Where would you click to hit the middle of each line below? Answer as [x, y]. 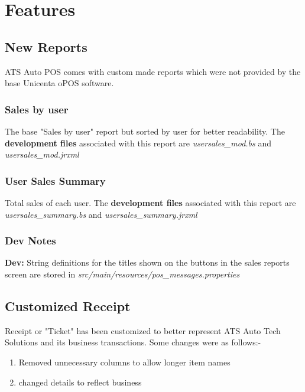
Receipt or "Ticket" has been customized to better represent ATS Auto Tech [143, 330]
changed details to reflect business [80, 382]
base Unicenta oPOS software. [59, 83]
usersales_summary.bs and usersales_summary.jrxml [101, 214]
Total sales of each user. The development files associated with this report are [150, 202]
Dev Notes [30, 241]
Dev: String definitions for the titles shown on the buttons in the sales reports [147, 262]
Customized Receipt [68, 306]
